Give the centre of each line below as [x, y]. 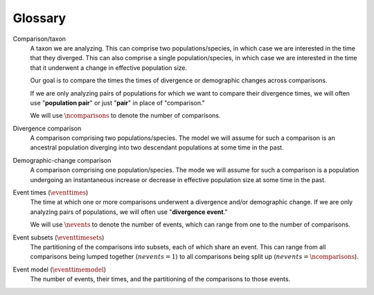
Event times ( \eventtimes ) [51, 193]
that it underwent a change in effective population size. [109, 68]
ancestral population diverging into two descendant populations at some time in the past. [157, 147]
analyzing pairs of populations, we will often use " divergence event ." [129, 212]
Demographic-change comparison [62, 160]
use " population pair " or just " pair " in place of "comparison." [118, 102]
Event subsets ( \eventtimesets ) [59, 237]
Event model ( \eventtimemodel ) [60, 269]
